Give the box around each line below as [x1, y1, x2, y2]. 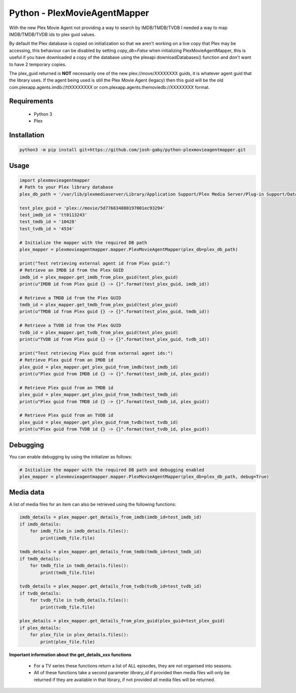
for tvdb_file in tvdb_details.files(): [30, 598, 129, 603]
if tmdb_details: [19, 556, 62, 562]
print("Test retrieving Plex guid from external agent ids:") [19, 350, 173, 356]
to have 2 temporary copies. [9, 61, 67, 67]
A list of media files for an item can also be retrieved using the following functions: [9, 501, 176, 507]
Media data [9, 488, 44, 496]
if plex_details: [19, 625, 62, 631]
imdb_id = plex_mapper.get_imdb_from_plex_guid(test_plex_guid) [19, 274, 179, 280]
